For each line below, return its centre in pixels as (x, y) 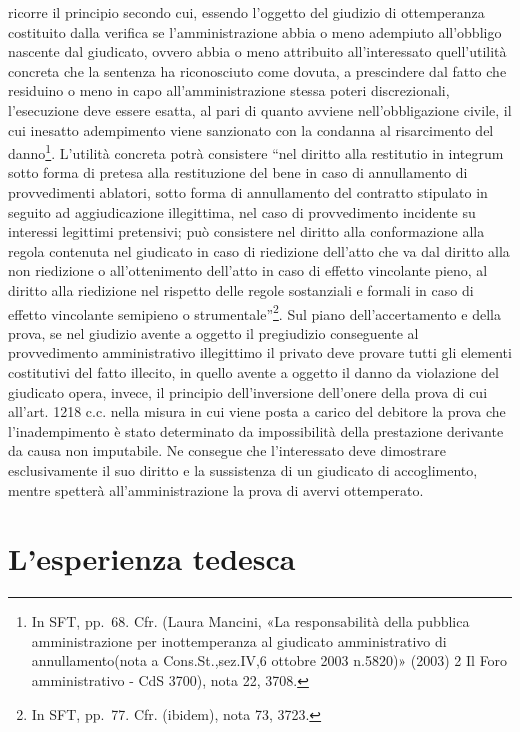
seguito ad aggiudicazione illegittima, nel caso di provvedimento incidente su (242, 211)
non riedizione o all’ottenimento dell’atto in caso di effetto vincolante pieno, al (248, 270)
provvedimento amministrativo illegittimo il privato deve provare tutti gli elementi (260, 352)
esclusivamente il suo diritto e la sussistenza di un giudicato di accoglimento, (243, 469)
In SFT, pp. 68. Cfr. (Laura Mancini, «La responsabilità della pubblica (250, 621)
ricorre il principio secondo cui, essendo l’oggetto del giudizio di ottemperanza (246, 12)
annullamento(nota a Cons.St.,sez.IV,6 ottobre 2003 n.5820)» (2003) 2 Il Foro (269, 660)
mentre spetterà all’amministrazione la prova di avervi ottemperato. (216, 489)
